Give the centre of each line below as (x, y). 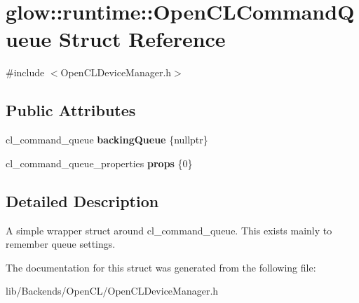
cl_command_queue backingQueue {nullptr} (107, 140)
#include (25, 72)
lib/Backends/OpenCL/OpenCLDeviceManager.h (112, 291)
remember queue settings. (61, 244)
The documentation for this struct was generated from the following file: (161, 267)
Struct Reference (142, 39)
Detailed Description (82, 200)
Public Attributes (71, 110)
